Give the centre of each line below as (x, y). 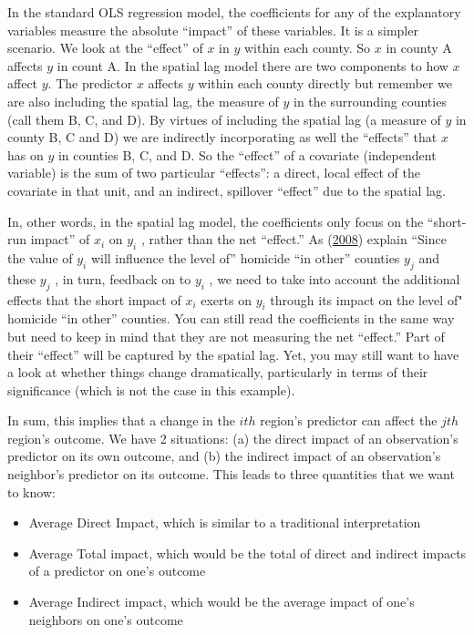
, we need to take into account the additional (335, 278)
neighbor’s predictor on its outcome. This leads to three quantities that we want (231, 474)
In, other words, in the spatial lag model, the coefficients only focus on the (216, 221)
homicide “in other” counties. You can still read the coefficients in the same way (231, 318)
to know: (31, 492)
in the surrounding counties (370, 101)
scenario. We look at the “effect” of (105, 48)
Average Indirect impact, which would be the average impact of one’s (222, 602)
